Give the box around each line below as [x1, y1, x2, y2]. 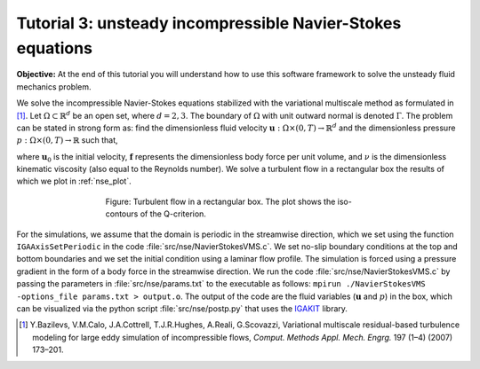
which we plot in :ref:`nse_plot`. [16, 176, 132, 186]
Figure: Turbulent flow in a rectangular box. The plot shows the [105, 196, 336, 207]
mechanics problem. [16, 81, 92, 92]
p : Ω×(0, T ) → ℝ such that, [16, 135, 119, 145]
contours [105, 208, 139, 219]
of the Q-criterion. [140, 208, 206, 219]
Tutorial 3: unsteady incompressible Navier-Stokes [16, 13, 402, 33]
